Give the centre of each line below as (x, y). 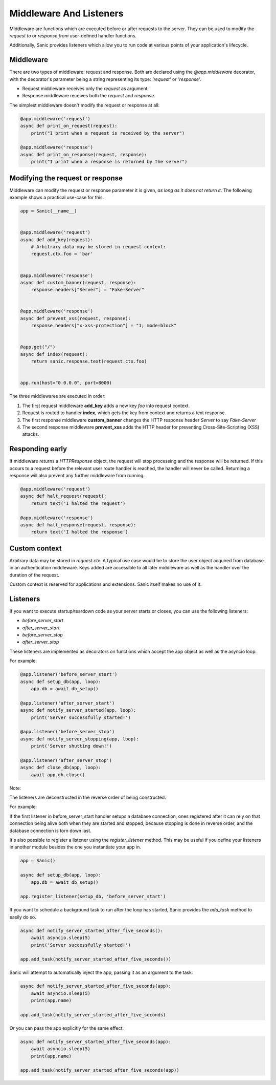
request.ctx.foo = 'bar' (62, 254)
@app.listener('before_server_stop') (67, 732)
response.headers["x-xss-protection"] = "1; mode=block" (104, 326)
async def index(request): (54, 354)
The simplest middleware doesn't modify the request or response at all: (85, 105)
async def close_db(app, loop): (61, 768)
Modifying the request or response (66, 178)
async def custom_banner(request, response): (78, 282)
